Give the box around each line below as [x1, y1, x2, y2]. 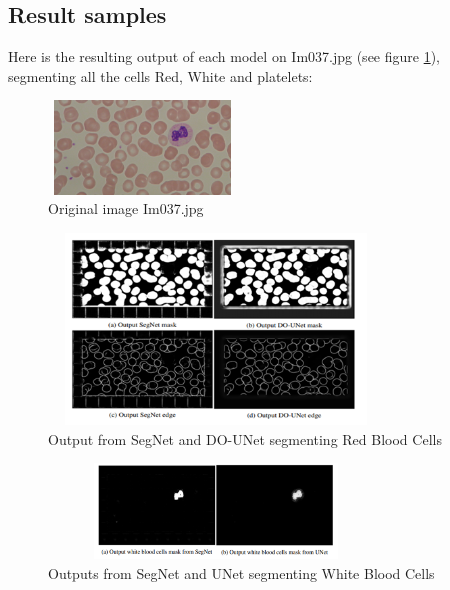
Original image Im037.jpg [48, 198, 204, 219]
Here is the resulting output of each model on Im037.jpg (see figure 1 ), [8, 46, 441, 67]
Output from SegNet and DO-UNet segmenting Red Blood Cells [48, 428, 442, 449]
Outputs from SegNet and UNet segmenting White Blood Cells [48, 562, 435, 583]
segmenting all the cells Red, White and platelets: [8, 65, 313, 86]
